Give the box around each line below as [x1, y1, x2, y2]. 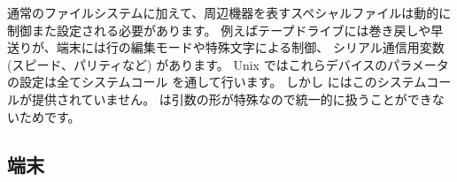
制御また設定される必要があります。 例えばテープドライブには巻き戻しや [7, 20, 431, 39]
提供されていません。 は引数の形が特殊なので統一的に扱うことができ [31, 89, 432, 108]
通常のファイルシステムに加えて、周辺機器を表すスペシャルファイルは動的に [7, 4, 452, 21]
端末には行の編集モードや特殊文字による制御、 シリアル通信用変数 [56, 38, 445, 57]
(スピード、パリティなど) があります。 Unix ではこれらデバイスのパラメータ [7, 55, 449, 73]
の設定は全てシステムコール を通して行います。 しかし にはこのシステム [7, 72, 427, 91]
